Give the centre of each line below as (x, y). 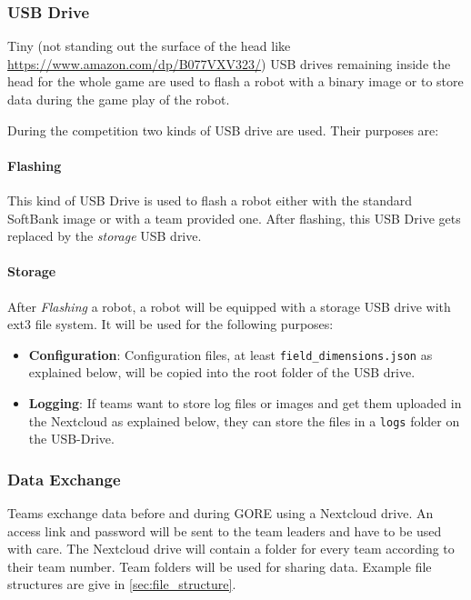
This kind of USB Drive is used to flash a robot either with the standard (210, 200)
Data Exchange (64, 479)
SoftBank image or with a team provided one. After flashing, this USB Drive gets (234, 218)
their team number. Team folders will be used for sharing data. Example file (220, 566)
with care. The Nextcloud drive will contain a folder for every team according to (231, 549)
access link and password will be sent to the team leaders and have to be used (225, 530)
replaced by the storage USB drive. (105, 236)
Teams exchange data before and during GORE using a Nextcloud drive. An (220, 513)
